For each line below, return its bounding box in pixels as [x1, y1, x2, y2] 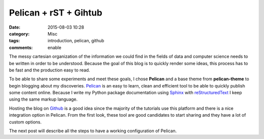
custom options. [9, 119, 42, 125]
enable [47, 44, 62, 51]
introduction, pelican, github [47, 38, 105, 44]
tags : [9, 38, 20, 44]
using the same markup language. [9, 96, 78, 102]
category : [9, 31, 30, 36]
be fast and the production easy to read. [9, 67, 90, 73]
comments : [9, 44, 33, 51]
